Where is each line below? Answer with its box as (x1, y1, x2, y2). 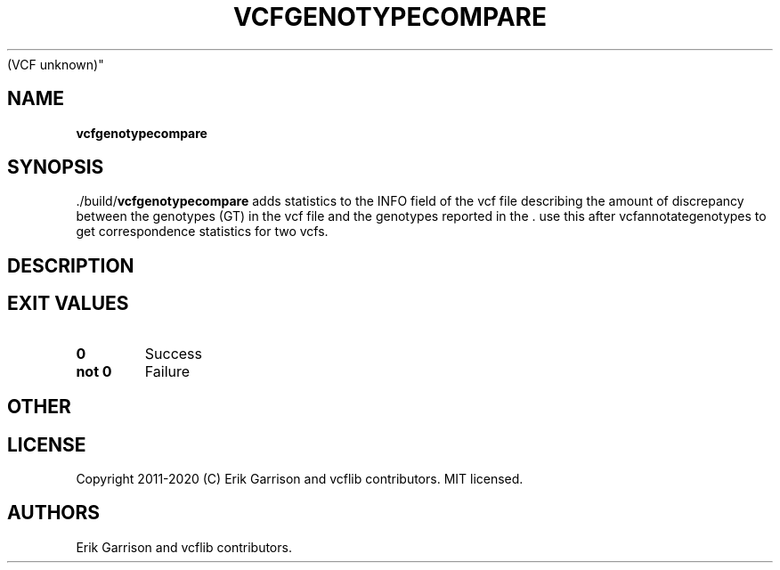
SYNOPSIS (7, 156, 104, 179)
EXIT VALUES (7, 292, 129, 315)
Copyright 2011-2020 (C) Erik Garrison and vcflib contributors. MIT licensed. (76, 470, 524, 486)
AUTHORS (7, 501, 101, 525)
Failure (144, 362, 191, 380)
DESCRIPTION (7, 254, 134, 277)
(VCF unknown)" (7, 56, 104, 72)
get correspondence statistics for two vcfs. (76, 224, 329, 240)
